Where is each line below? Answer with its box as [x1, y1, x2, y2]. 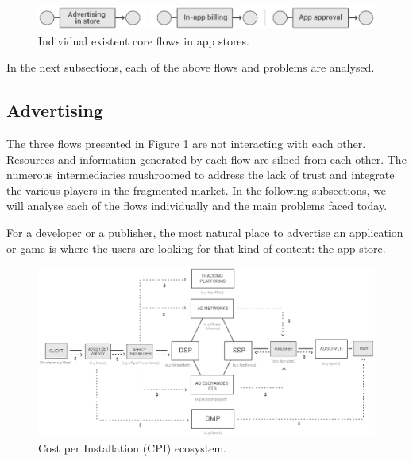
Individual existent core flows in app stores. [38, 32, 249, 49]
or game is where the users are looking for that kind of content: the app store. [6, 239, 386, 256]
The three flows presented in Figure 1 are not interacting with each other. [6, 134, 366, 151]
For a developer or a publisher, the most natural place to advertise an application [6, 223, 403, 240]
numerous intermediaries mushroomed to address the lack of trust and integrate [6, 166, 395, 183]
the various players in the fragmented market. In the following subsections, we [6, 181, 387, 198]
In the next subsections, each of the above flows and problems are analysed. [6, 59, 375, 76]
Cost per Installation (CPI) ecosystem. [38, 439, 226, 456]
